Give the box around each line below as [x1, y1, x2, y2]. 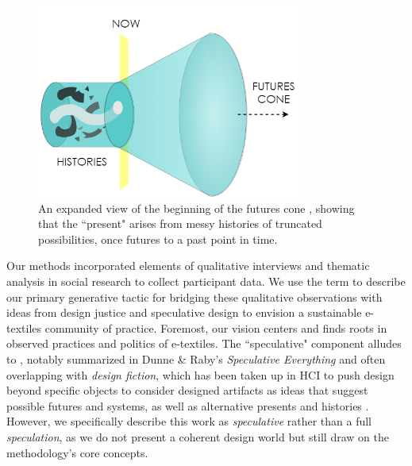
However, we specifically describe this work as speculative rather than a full [6, 413, 372, 429]
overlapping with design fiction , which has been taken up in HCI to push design [6, 366, 395, 383]
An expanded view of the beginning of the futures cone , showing [38, 199, 355, 216]
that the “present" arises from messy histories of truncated [38, 215, 322, 232]
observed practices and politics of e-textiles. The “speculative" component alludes [6, 335, 402, 352]
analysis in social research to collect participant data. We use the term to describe [6, 272, 406, 289]
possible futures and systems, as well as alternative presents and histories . [6, 397, 369, 414]
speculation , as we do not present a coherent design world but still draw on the [6, 428, 389, 445]
